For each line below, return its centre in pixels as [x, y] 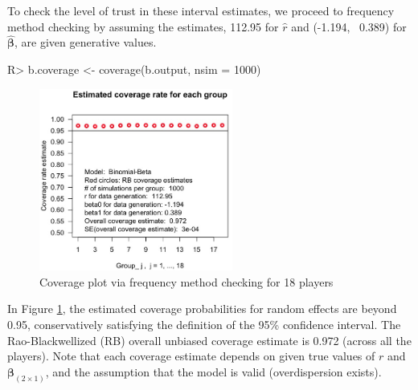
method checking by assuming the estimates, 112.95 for [143, 26]
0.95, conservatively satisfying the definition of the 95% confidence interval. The [204, 324]
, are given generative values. [86, 42]
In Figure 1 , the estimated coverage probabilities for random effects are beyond [202, 309]
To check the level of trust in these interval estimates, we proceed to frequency [201, 10]
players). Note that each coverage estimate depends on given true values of [191, 356]
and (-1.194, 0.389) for [349, 26]
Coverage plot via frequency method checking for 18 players [186, 281]
